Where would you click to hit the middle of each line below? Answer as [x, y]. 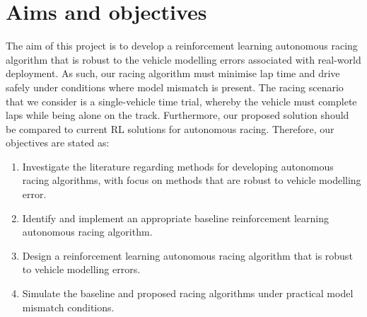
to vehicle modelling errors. [81, 269]
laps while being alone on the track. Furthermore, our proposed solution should [177, 115]
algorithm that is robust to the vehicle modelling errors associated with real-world [183, 59]
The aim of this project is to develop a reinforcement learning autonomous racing [182, 46]
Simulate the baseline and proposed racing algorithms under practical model [188, 293]
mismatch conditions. [68, 307]
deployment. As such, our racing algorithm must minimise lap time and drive [173, 73]
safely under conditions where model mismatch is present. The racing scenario [175, 87]
